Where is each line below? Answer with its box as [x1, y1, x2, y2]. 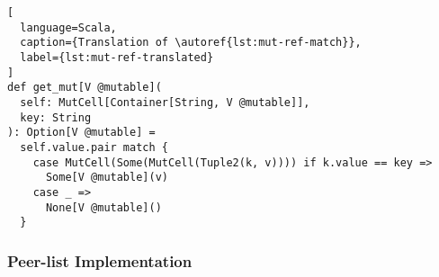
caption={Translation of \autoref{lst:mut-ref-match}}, [20, 36, 362, 49]
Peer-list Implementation [7, 249, 193, 272]
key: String [20, 111, 92, 124]
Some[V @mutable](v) [45, 171, 168, 184]
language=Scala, [20, 21, 117, 34]
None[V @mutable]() [45, 201, 162, 214]
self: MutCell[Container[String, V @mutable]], [20, 95, 310, 109]
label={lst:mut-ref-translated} [20, 50, 214, 64]
